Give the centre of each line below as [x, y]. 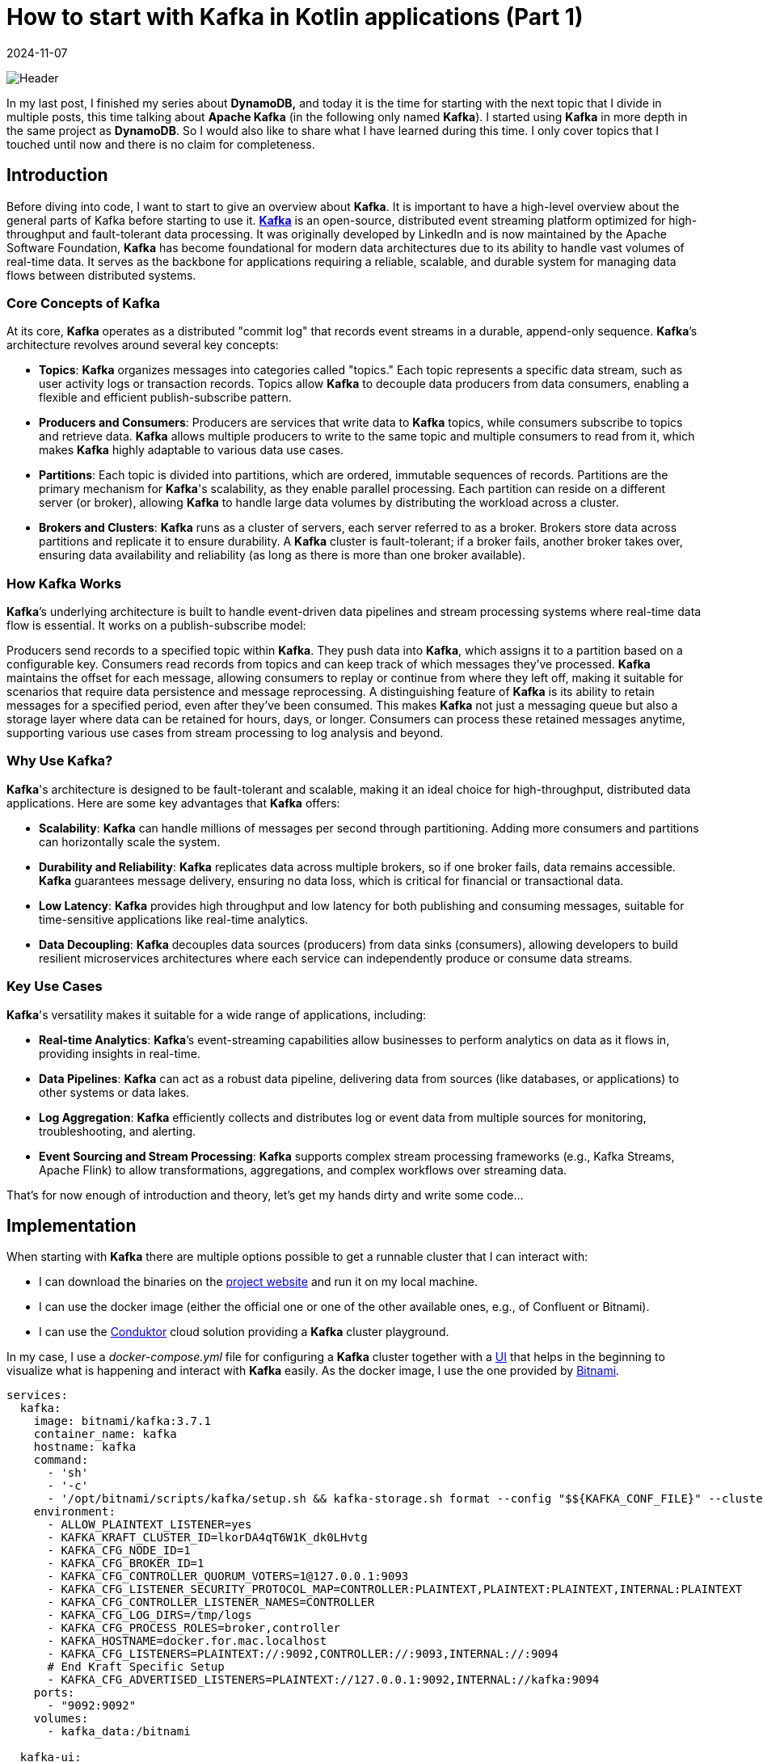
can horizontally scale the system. [130, 841]
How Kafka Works [64, 583]
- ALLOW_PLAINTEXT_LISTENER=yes [150, 1525]
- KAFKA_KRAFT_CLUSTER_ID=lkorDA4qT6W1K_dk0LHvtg [207, 1538]
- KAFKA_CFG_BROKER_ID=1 [126, 1564]
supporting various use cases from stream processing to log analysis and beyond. [225, 733]
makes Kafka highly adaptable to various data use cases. [192, 450]
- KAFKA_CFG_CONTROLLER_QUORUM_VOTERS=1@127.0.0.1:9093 [228, 1577]
